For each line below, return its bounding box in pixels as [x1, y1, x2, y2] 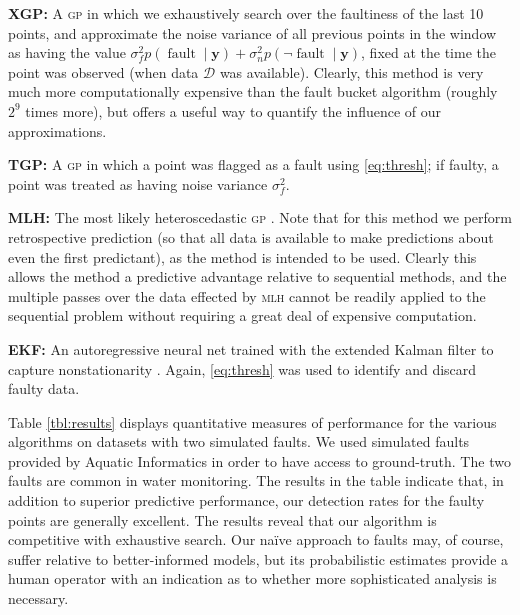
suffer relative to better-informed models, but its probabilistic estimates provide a [8, 548, 509, 569]
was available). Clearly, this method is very [219, 61, 484, 82]
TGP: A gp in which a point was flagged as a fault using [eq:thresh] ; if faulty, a [8, 154, 499, 175]
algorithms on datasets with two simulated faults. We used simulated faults [8, 431, 470, 452]
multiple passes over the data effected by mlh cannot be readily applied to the [8, 285, 486, 306]
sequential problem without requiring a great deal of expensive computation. [8, 305, 477, 326]
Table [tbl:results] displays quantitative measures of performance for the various [8, 411, 497, 432]
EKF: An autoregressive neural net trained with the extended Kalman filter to [8, 338, 494, 359]
